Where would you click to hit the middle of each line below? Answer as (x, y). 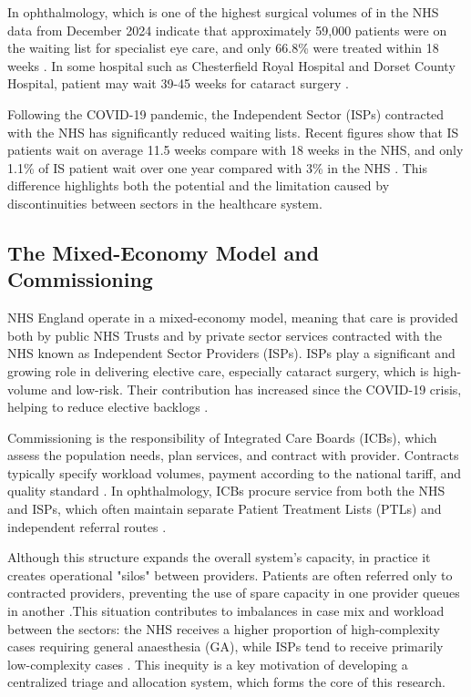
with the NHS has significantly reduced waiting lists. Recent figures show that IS (233, 132)
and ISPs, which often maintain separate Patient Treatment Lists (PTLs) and (225, 509)
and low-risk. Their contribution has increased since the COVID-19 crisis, (256, 389)
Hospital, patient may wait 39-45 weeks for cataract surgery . (178, 83)
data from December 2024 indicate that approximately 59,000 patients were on (227, 30)
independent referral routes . (87, 526)
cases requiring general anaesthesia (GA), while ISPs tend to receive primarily (225, 646)
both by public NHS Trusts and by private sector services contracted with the (225, 335)
